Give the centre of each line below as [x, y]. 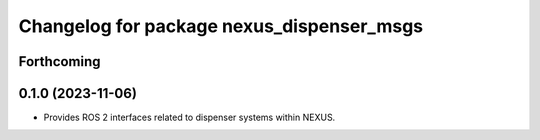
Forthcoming [59, 61]
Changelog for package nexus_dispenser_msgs [221, 26]
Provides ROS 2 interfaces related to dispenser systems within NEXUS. [189, 117]
